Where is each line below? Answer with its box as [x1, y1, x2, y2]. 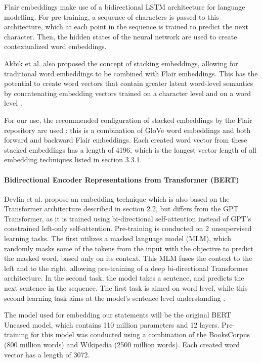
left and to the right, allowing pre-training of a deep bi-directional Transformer [4, 262, 249, 273]
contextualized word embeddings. [4, 41, 107, 52]
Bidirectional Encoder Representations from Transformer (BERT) [4, 174, 239, 185]
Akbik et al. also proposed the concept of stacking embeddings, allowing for [4, 58, 238, 68]
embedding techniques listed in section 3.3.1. [4, 154, 142, 165]
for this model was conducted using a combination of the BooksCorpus [30, 329, 250, 340]
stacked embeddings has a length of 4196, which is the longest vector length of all [4, 144, 256, 155]
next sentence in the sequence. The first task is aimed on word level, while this [4, 283, 248, 293]
